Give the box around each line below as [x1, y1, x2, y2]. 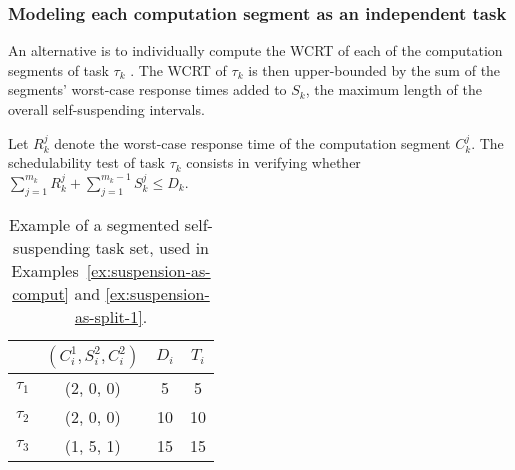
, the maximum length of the [305, 79, 482, 100]
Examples [11, 258, 79, 282]
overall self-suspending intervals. [8, 99, 205, 119]
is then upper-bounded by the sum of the [248, 59, 501, 80]
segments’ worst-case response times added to [8, 79, 287, 100]
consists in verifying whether [186, 152, 361, 173]
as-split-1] [74, 304, 143, 328]
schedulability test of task [8, 152, 165, 173]
